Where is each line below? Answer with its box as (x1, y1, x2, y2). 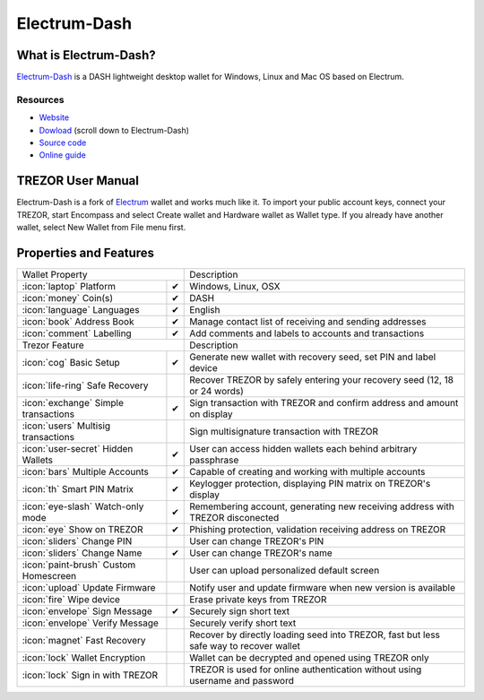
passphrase (189, 454, 239, 466)
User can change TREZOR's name (189, 547, 333, 559)
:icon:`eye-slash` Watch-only (22, 500, 144, 513)
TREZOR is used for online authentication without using (189, 663, 422, 676)
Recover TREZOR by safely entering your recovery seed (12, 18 (189, 373, 454, 385)
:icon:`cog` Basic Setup (22, 356, 120, 368)
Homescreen (22, 569, 77, 582)
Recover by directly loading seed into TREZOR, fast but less (189, 628, 441, 641)
